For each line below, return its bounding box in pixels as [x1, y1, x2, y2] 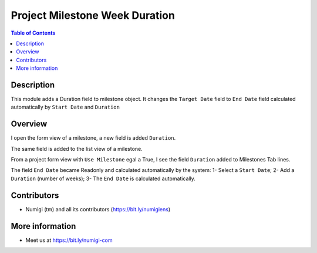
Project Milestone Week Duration [11, 9, 176, 22]
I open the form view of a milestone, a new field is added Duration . [11, 134, 176, 141]
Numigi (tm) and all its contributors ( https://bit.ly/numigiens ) [25, 205, 171, 212]
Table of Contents [11, 29, 56, 36]
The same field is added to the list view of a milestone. [11, 145, 143, 152]
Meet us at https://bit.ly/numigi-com [25, 237, 113, 244]
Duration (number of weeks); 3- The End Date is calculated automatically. [11, 175, 196, 182]
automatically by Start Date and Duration [11, 103, 120, 111]
